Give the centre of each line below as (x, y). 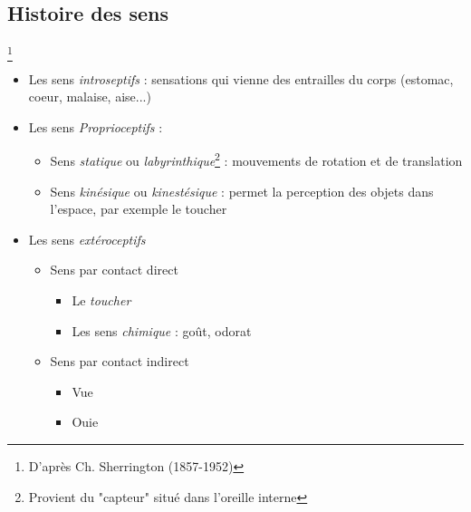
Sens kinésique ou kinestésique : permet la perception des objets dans (242, 191)
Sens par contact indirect (120, 361)
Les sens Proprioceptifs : (96, 126)
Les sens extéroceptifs (87, 239)
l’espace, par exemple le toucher (139, 209)
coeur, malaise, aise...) (90, 97)
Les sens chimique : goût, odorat (162, 330)
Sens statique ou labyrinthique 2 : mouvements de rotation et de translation (256, 159)
